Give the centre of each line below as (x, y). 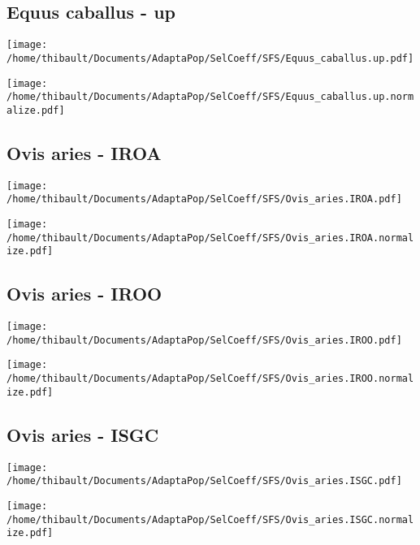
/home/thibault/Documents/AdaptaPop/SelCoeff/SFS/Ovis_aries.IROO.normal (210, 379)
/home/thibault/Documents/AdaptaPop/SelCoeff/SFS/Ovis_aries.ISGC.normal (210, 519)
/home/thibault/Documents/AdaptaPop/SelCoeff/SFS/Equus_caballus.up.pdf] (210, 58)
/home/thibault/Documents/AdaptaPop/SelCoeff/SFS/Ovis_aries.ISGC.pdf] (204, 481)
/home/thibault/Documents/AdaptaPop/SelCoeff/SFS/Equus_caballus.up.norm (210, 97)
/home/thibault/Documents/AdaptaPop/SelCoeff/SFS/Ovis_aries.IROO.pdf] (204, 340)
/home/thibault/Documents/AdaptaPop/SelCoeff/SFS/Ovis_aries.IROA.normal (210, 238)
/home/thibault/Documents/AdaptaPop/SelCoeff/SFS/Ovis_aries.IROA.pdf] (204, 199)
